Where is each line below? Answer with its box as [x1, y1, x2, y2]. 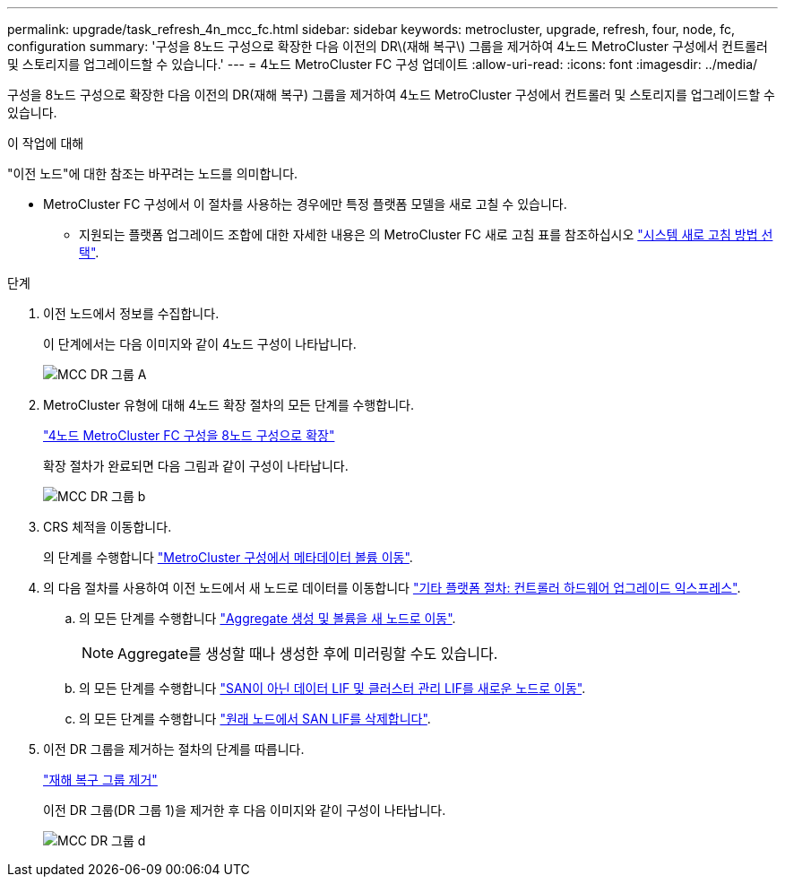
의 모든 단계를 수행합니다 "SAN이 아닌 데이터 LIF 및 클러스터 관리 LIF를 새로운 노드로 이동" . [79, 680, 586, 696]
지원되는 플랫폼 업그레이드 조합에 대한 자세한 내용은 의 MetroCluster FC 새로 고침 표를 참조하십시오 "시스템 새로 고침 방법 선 [79, 227, 773, 242]
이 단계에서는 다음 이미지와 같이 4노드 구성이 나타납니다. [43, 336, 357, 351]
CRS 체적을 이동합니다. [43, 519, 172, 534]
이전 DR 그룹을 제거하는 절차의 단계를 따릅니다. [43, 741, 305, 757]
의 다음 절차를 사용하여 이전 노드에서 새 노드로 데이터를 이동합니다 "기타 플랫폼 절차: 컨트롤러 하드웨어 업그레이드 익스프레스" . [43, 580, 741, 595]
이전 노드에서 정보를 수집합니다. [43, 306, 220, 321]
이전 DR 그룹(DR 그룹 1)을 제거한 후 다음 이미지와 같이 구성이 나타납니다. [43, 802, 446, 818]
